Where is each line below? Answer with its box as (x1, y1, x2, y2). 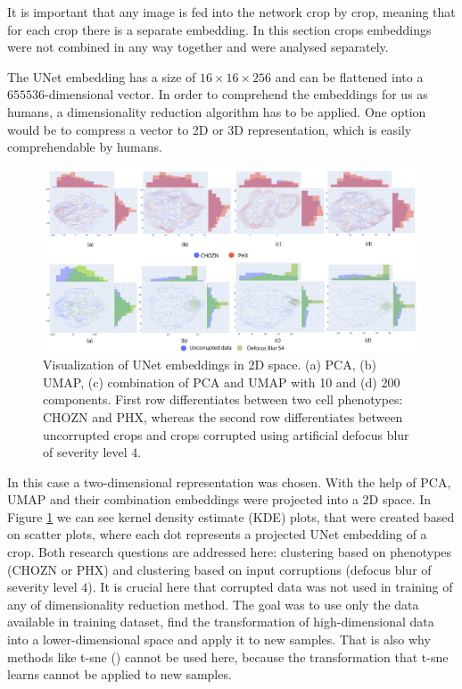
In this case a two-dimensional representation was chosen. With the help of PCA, (7, 472, 451, 491)
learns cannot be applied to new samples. (7, 665, 232, 684)
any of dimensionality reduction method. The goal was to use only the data (7, 594, 419, 613)
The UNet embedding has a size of (7, 67, 196, 86)
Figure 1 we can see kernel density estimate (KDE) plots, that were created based (7, 507, 455, 526)
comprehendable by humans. (7, 137, 162, 156)
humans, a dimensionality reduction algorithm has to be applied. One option (7, 102, 426, 120)
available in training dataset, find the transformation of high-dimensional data (7, 612, 434, 631)
